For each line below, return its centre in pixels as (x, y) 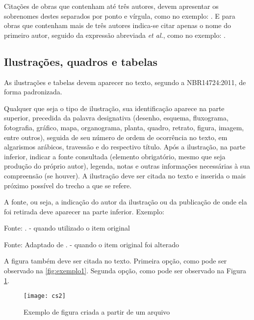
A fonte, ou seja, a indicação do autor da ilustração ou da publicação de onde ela (126, 202)
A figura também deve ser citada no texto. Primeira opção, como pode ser (115, 261)
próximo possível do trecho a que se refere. (68, 185)
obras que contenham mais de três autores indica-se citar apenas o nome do (117, 25)
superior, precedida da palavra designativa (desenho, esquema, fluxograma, (116, 118)
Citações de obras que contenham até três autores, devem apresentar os (111, 6)
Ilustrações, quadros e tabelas (81, 61)
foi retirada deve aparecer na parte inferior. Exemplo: (84, 211)
